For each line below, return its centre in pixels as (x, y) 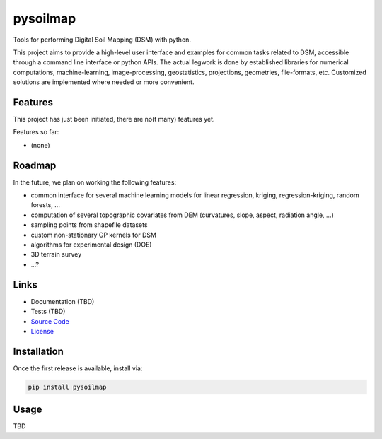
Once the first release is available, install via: (78, 368)
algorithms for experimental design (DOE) (91, 245)
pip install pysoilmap (67, 387)
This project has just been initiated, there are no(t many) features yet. (114, 119)
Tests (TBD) (48, 312)
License (42, 331)
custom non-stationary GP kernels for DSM (94, 235)
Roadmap (35, 165)
